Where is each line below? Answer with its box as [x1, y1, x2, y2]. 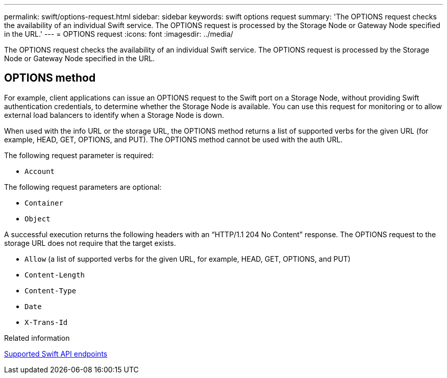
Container [24, 198, 63, 207]
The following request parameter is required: [4, 150, 154, 160]
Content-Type [24, 286, 77, 295]
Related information [4, 333, 70, 342]
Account [24, 167, 55, 175]
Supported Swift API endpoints [4, 349, 108, 358]
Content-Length [24, 270, 85, 279]
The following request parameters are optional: [4, 182, 162, 191]
